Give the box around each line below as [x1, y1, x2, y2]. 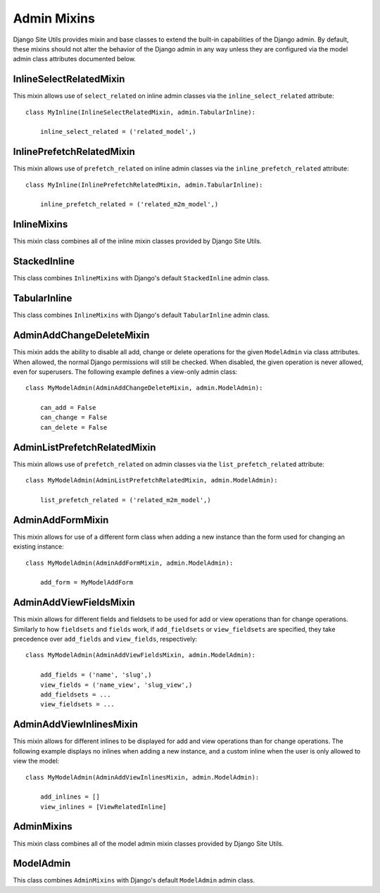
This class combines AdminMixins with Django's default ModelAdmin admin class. [13, 876, 255, 885]
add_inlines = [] [39, 793, 100, 801]
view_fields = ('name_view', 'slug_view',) [39, 680, 193, 689]
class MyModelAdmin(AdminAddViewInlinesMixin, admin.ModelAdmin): [25, 773, 260, 781]
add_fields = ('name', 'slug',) [39, 671, 152, 679]
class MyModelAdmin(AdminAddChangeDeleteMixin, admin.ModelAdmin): [25, 384, 263, 392]
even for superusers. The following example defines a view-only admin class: [13, 367, 238, 376]
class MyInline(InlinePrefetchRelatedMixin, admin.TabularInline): [25, 180, 263, 189]
